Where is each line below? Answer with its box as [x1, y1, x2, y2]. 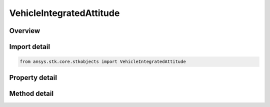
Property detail [9, 73, 57, 82]
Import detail [9, 42, 50, 51]
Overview [9, 26, 40, 35]
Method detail [9, 89, 54, 97]
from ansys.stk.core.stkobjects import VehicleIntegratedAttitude [19, 59, 186, 64]
